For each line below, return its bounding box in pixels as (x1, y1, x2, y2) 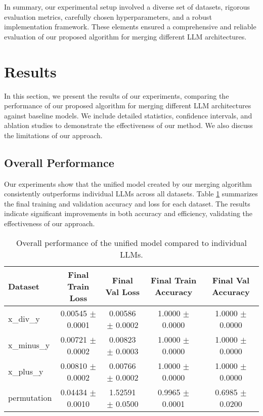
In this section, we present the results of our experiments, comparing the (4, 90, 229, 101)
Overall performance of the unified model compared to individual (16, 236, 247, 248)
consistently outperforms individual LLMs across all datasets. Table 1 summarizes (4, 188, 258, 199)
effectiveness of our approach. (4, 218, 95, 229)
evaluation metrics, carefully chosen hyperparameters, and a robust (4, 11, 212, 22)
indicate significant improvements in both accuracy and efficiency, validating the (4, 208, 253, 219)
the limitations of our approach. (4, 130, 103, 140)
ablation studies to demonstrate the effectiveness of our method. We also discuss (4, 120, 253, 131)
